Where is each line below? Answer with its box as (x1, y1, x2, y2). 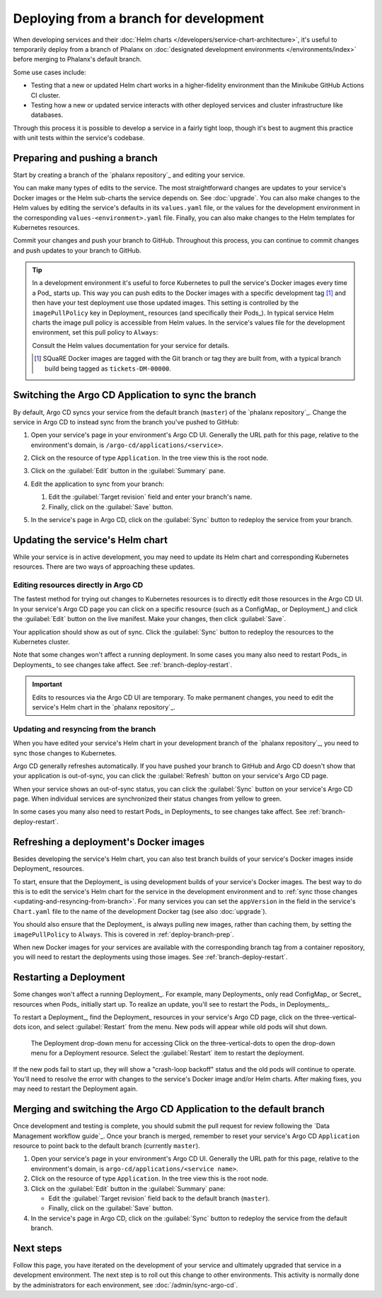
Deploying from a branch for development (13, 11, 265, 26)
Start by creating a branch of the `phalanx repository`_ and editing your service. (13, 170, 245, 179)
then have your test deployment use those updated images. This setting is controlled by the (32, 299, 299, 307)
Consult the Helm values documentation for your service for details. (32, 341, 230, 349)
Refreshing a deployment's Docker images (13, 835, 205, 848)
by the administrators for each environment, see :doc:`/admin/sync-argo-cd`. (13, 1280, 238, 1289)
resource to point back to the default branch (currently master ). (13, 1142, 201, 1149)
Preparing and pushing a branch (13, 152, 158, 164)
